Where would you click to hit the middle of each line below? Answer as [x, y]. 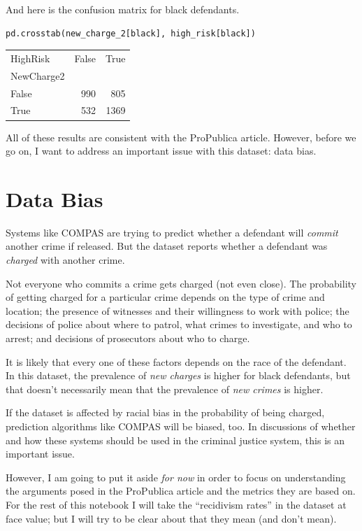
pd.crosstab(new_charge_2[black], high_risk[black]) [131, 33]
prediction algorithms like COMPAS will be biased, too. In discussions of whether [181, 426]
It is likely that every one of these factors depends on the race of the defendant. [176, 361]
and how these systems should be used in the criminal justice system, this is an [175, 440]
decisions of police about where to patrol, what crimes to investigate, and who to [179, 324]
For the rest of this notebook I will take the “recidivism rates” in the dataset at [176, 504]
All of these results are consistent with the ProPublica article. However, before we [181, 137]
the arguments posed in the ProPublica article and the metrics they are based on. [181, 491]
